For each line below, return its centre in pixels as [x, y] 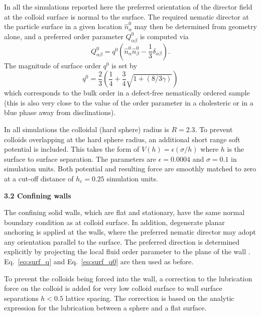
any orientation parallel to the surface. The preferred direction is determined [122, 241]
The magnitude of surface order [53, 65]
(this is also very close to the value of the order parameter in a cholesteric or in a [129, 102]
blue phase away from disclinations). [60, 112]
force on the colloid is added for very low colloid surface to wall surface [113, 288]
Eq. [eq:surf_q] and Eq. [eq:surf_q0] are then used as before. [99, 261]
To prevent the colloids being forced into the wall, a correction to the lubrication [128, 278]
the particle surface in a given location [63, 26]
